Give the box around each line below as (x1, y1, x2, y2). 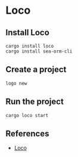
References (5, 129, 49, 139)
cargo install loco (5, 43, 54, 49)
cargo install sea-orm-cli (5, 48, 73, 54)
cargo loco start (5, 112, 49, 118)
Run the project (5, 97, 64, 107)
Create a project (5, 64, 67, 75)
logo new (5, 80, 27, 87)
